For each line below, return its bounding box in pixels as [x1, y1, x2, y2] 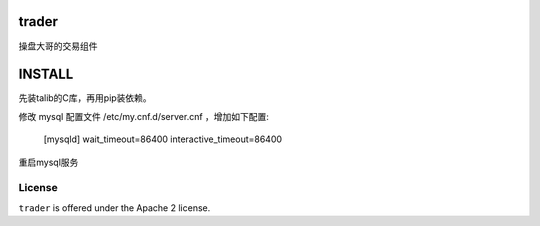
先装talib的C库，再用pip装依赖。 [18, 92, 152, 104]
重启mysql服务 [18, 156, 79, 168]
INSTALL [18, 66, 74, 83]
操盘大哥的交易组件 [18, 40, 98, 52]
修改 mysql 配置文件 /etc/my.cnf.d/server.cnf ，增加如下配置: [18, 110, 270, 122]
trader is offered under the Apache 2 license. [18, 201, 211, 214]
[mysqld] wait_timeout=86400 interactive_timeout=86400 [43, 133, 283, 145]
